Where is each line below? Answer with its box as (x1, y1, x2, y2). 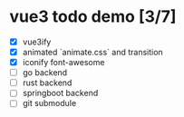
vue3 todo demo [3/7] (9, 6, 177, 27)
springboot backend (22, 88, 99, 99)
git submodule (22, 98, 77, 109)
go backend (22, 67, 68, 78)
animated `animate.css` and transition (22, 47, 163, 57)
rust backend (22, 77, 73, 88)
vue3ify (22, 36, 52, 47)
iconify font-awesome (22, 57, 105, 68)
